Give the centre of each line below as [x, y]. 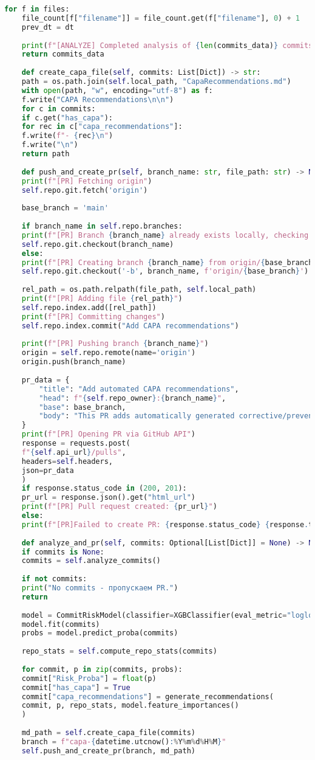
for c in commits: [59, 109]
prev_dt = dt [48, 27]
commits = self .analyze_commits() [91, 561]
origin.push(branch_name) [74, 362]
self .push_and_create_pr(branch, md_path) [108, 751]
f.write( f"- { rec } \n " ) [67, 136]
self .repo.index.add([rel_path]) [89, 307]
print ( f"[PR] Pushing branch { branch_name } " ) [115, 344]
